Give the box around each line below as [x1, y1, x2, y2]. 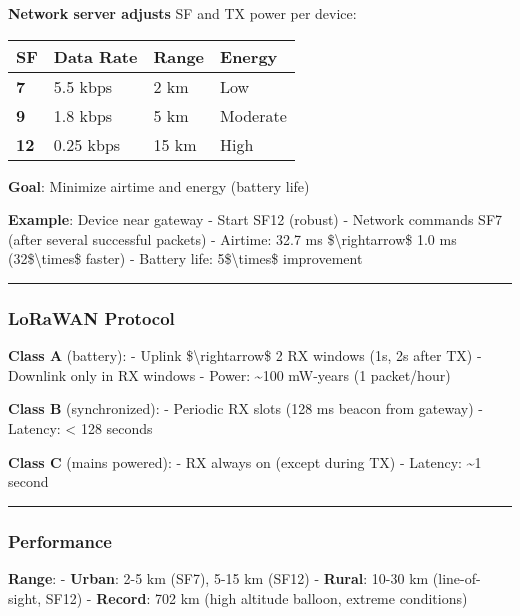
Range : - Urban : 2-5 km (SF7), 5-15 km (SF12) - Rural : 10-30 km [8, 567, 429, 588]
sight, [8, 587, 42, 608]
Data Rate [53, 44, 138, 68]
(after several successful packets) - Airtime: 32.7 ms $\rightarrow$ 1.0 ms [8, 228, 457, 249]
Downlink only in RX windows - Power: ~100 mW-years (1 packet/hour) [8, 364, 451, 385]
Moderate [220, 103, 287, 127]
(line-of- [432, 567, 481, 588]
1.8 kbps [53, 103, 113, 127]
